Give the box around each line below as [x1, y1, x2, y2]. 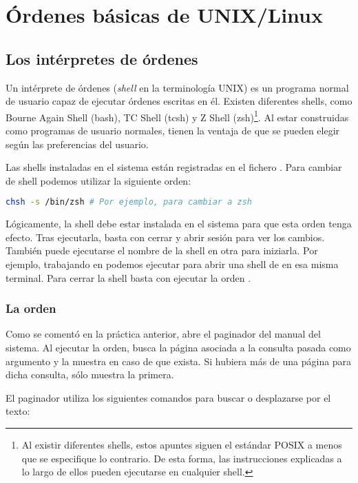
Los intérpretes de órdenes [6, 48, 198, 69]
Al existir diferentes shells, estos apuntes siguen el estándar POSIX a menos [21, 438, 342, 452]
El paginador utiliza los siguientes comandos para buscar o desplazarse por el [6, 390, 331, 404]
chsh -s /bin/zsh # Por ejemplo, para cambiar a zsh [6, 197, 252, 207]
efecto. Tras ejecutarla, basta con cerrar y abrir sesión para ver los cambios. [6, 229, 325, 244]
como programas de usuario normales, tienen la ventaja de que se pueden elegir [6, 123, 340, 138]
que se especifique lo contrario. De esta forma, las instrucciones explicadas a [21, 451, 342, 465]
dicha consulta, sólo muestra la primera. [6, 367, 174, 382]
